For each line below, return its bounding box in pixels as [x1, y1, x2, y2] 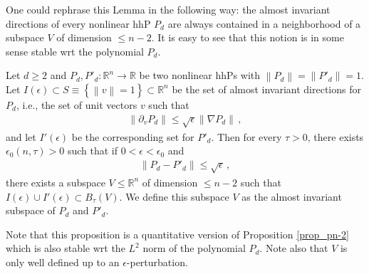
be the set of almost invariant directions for [172, 81, 361, 96]
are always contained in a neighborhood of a [167, 16, 361, 31]
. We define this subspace [119, 189, 229, 204]
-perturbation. [126, 254, 188, 269]
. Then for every [211, 129, 282, 144]
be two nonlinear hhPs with [139, 68, 261, 83]
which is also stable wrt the [6, 241, 125, 255]
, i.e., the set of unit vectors [16, 97, 137, 112]
